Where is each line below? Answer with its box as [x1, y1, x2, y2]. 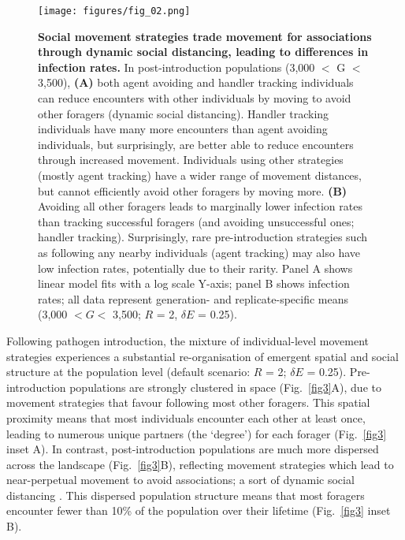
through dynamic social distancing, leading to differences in [38, 43, 369, 60]
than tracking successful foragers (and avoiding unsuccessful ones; [38, 213, 355, 229]
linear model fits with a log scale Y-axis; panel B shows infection [38, 275, 350, 292]
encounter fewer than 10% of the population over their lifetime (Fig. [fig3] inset [6, 502, 391, 519]
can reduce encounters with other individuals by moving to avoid [38, 90, 351, 106]
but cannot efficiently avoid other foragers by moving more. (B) [38, 182, 347, 199]
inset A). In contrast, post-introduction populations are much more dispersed [6, 441, 379, 457]
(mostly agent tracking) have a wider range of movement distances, [38, 167, 362, 183]
